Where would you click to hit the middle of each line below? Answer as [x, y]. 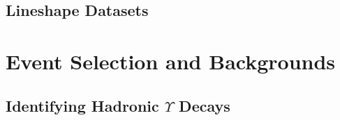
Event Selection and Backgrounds [171, 61]
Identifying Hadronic [82, 105]
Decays [205, 105]
